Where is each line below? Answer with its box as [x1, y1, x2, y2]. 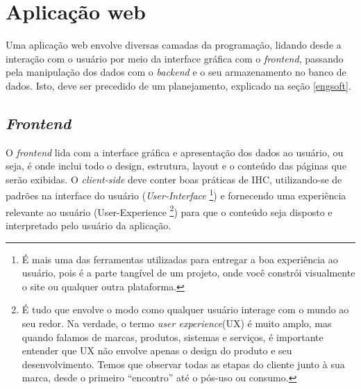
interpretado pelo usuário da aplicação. [6, 217, 171, 232]
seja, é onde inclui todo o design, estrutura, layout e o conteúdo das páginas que [6, 158, 346, 173]
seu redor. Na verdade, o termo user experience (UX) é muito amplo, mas [22, 315, 332, 330]
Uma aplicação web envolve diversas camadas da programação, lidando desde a [6, 38, 342, 52]
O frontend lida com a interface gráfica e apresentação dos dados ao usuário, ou [6, 144, 344, 159]
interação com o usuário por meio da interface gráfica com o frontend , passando [6, 51, 344, 65]
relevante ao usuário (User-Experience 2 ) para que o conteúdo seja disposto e [6, 202, 333, 219]
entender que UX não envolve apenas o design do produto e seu [22, 343, 292, 358]
